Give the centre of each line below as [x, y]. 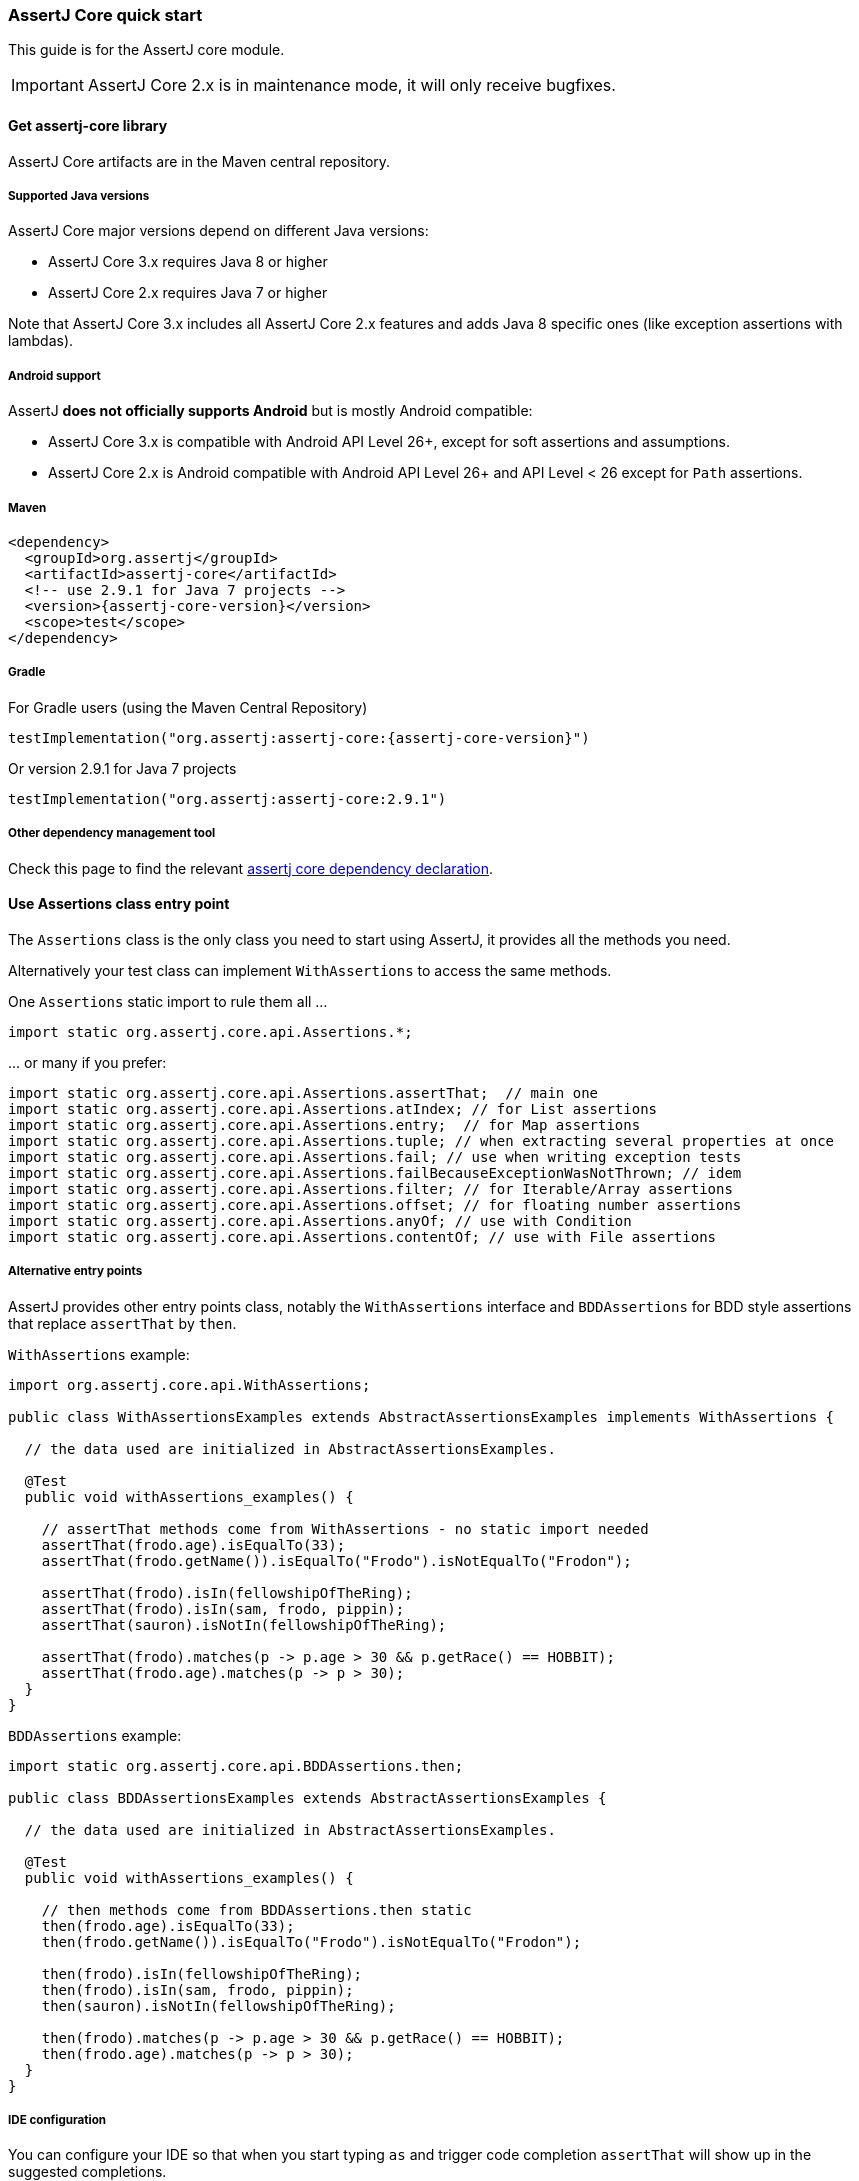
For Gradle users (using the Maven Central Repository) [188, 707]
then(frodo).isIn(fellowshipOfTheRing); [202, 1973]
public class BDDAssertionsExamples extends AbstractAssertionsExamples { [307, 1797]
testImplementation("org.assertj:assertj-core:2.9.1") [227, 798]
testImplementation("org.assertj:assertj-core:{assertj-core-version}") [299, 737]
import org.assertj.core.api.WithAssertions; [189, 1384]
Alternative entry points [75, 1271]
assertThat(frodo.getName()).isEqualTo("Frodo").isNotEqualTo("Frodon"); [336, 1560]
